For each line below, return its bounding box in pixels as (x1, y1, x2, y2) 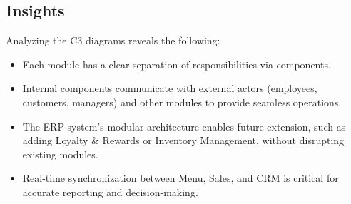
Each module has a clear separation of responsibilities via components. (22, 56, 331, 71)
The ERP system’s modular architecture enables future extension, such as (22, 118, 346, 133)
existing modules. (22, 146, 98, 161)
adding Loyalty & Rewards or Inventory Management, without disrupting (22, 133, 345, 148)
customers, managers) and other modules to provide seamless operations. (22, 94, 342, 109)
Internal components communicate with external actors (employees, (22, 81, 317, 96)
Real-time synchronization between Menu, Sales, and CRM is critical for (22, 170, 339, 185)
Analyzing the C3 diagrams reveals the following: (6, 33, 220, 48)
